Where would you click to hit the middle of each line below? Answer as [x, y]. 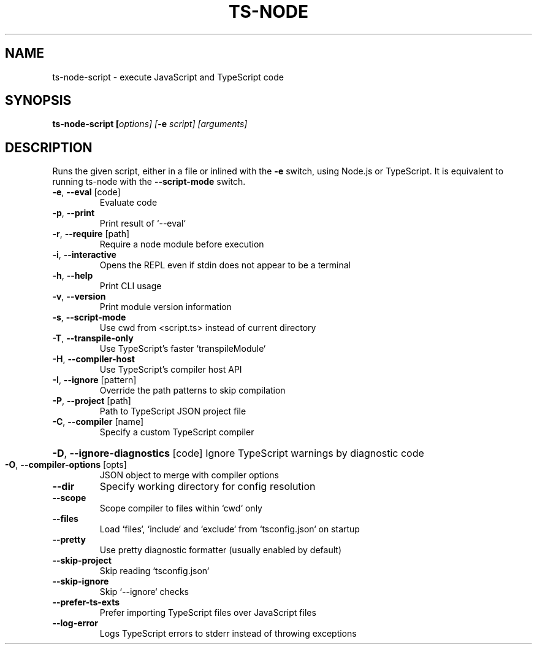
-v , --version [79, 297]
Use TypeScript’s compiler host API [171, 370]
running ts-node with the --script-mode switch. [149, 182]
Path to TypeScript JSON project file [173, 411]
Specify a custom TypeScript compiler [177, 432]
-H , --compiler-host [93, 359]
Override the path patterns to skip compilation [192, 391]
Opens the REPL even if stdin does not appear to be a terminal [225, 265]
